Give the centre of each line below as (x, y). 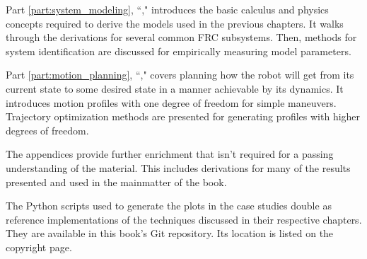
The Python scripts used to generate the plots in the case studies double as (169, 206)
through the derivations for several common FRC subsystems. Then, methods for (181, 37)
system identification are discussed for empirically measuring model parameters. (179, 51)
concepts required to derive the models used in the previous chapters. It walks (175, 23)
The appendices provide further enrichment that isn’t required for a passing (170, 154)
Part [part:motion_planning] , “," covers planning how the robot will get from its (180, 75)
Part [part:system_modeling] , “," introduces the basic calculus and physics (167, 9)
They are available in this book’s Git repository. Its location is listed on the (170, 233)
